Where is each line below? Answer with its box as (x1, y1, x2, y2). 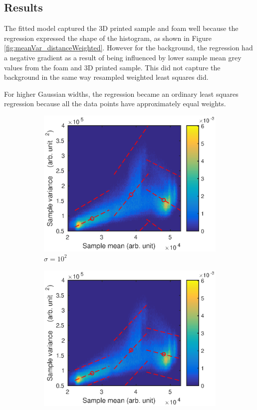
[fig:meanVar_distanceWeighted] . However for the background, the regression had (4, 42, 253, 53)
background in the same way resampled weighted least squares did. (4, 72, 209, 82)
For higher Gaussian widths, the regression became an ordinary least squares (4, 88, 239, 99)
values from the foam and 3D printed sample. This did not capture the (4, 62, 221, 72)
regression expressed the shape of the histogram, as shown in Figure (4, 32, 212, 43)
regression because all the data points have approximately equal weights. (4, 98, 226, 109)
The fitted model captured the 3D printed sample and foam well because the (4, 23, 239, 33)
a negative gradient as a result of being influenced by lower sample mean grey (4, 52, 242, 62)
